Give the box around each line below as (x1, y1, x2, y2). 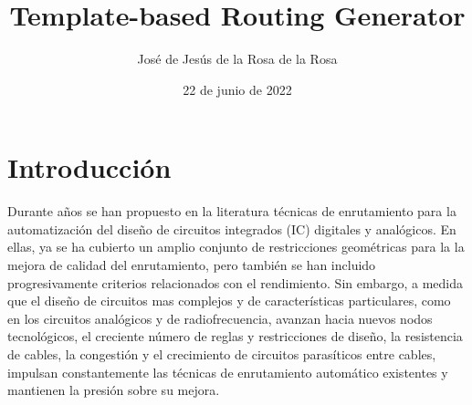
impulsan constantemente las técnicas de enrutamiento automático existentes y (7, 362, 448, 381)
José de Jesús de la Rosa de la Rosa (137, 49, 338, 68)
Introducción (7, 149, 172, 186)
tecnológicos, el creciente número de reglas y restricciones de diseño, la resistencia (7, 327, 463, 346)
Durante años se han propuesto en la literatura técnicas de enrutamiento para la (7, 202, 456, 221)
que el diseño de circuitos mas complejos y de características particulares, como (7, 291, 451, 310)
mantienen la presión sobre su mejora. (7, 380, 220, 400)
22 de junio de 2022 (183, 79, 292, 99)
